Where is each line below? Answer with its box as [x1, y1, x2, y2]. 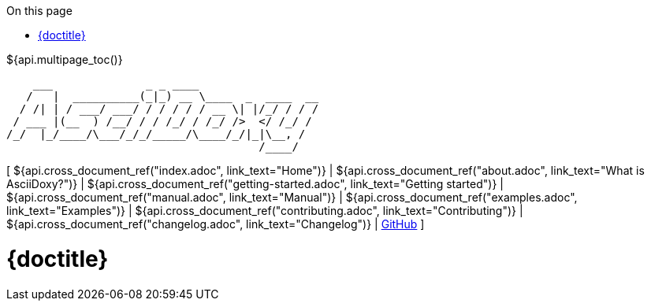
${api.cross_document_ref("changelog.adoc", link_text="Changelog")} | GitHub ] [6, 217, 425, 231]
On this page [6, 4, 73, 17]
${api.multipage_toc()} [6, 53, 123, 66]
